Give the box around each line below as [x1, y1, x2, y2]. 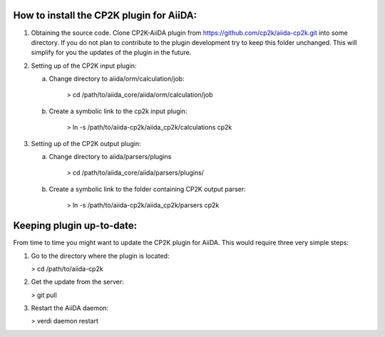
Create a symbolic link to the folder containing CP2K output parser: [48, 185, 246, 193]
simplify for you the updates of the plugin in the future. [31, 48, 192, 57]
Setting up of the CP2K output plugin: [31, 139, 141, 147]
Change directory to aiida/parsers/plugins [48, 152, 172, 161]
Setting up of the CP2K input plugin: [31, 61, 137, 70]
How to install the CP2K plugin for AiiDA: [13, 9, 197, 21]
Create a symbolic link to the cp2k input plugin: [48, 107, 188, 115]
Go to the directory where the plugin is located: [31, 252, 170, 260]
